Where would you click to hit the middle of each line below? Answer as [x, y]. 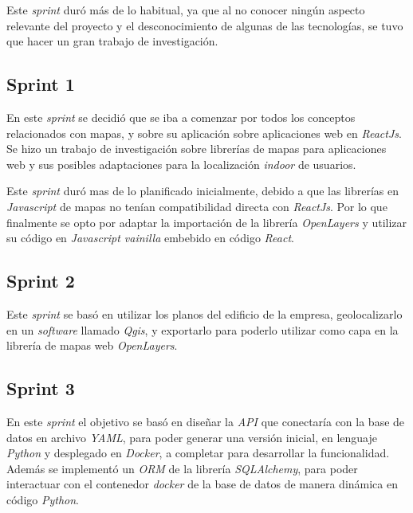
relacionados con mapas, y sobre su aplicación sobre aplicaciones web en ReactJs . [204, 133]
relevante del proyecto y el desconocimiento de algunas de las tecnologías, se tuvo [205, 25]
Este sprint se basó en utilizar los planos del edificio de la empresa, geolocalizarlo [205, 313]
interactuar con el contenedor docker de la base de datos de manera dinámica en [202, 484]
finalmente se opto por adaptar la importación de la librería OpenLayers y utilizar [207, 222]
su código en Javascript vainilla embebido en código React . [150, 238]
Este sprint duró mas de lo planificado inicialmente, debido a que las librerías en [203, 191]
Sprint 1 [41, 84]
